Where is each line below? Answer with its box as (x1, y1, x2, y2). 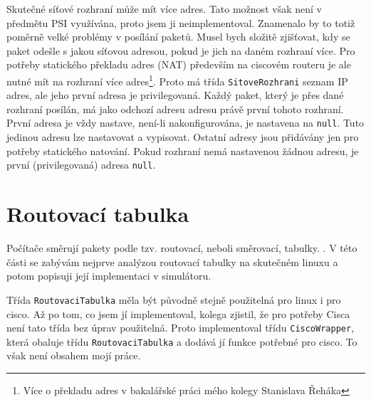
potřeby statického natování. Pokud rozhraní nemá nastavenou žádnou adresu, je (6, 143, 359, 158)
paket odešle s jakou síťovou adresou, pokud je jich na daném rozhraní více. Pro (6, 43, 355, 58)
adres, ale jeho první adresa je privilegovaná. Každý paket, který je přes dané (6, 88, 344, 102)
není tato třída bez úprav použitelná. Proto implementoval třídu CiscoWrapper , (6, 320, 355, 335)
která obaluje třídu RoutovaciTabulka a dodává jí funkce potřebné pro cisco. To (6, 334, 357, 349)
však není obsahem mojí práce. (6, 348, 141, 363)
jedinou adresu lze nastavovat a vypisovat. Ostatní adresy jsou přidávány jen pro (6, 129, 359, 144)
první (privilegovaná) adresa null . (6, 157, 156, 172)
